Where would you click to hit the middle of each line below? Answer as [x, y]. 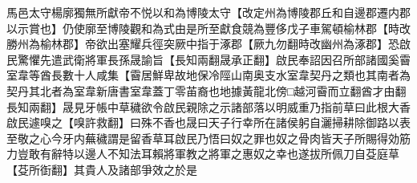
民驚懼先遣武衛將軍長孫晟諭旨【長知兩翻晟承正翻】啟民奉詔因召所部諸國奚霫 [208, 59]
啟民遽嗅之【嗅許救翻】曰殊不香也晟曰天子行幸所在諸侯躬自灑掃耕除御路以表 [208, 122]
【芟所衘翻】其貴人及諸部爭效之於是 [102, 169]
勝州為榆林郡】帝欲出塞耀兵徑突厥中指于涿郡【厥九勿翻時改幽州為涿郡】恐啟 [208, 44]
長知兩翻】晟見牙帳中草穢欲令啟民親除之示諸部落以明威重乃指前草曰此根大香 [208, 106]
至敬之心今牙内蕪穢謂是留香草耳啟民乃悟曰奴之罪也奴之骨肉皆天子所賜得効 [203, 138]
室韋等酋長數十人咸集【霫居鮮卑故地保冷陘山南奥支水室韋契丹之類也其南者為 [208, 75]
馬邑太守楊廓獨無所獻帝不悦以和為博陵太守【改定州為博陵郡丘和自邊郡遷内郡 [208, 12]
